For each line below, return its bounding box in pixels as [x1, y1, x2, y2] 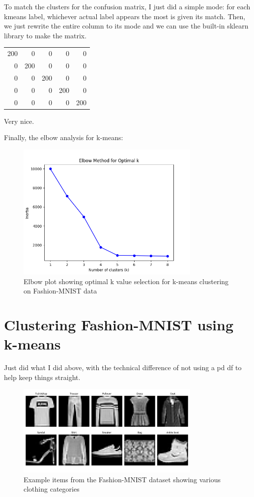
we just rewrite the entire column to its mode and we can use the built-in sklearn [4, 21, 249, 31]
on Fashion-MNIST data [24, 286, 97, 296]
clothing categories [24, 484, 80, 494]
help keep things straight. [4, 372, 81, 382]
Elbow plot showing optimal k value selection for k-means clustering [24, 276, 229, 286]
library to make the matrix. [4, 30, 87, 40]
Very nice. [4, 116, 34, 126]
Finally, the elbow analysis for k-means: [4, 132, 123, 143]
